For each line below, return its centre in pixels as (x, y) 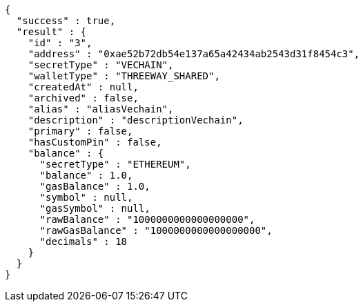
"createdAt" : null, (83, 87)
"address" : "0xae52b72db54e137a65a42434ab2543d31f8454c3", (194, 54)
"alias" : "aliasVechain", (101, 109)
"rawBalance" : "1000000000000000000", (147, 219)
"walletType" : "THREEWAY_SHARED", (124, 76)
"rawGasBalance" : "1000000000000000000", (156, 230)
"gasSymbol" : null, (95, 208)
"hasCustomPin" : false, (95, 142)
